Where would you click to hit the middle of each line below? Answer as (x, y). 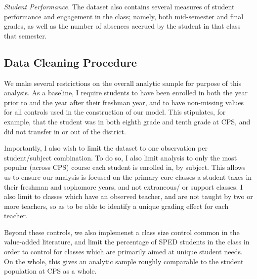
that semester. (25, 35)
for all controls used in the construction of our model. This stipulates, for (115, 112)
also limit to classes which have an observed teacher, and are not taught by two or (128, 196)
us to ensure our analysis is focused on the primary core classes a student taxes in (128, 177)
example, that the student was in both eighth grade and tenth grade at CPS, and (127, 121)
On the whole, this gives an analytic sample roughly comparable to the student (124, 261)
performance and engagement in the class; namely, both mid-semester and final (124, 16)
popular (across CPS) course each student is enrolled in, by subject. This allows (125, 167)
